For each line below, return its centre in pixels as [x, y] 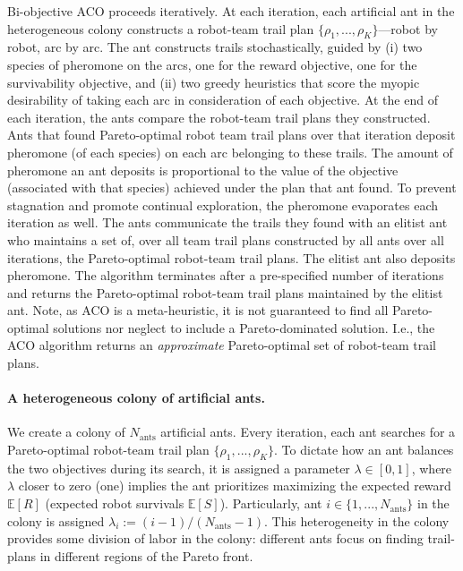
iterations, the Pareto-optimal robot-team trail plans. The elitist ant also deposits [231, 257]
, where [432, 468]
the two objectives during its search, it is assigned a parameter [179, 468]
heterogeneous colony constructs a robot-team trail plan [161, 28]
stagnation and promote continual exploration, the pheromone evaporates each [223, 205]
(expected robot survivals [115, 503]
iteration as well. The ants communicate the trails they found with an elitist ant [227, 222]
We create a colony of [66, 432]
